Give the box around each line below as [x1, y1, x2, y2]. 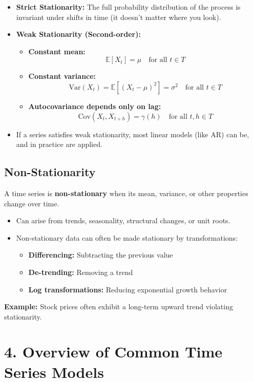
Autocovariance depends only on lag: [28, 100, 161, 111]
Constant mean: [28, 46, 86, 56]
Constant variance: [28, 71, 96, 81]
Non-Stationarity [4, 164, 96, 180]
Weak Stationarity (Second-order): [16, 29, 141, 39]
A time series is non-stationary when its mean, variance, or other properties [4, 187, 248, 198]
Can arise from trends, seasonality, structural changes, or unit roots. [16, 215, 230, 226]
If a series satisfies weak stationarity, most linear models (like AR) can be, [16, 129, 249, 139]
